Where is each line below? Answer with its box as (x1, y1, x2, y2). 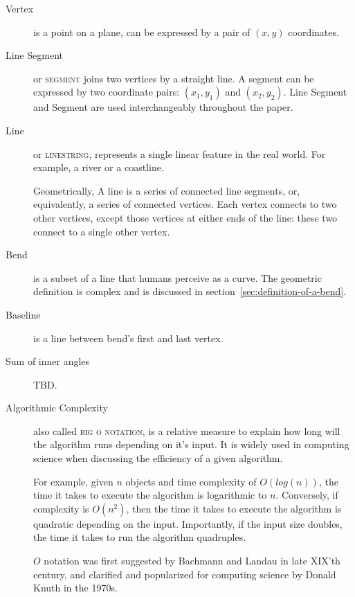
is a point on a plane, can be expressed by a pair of (33, 24, 251, 39)
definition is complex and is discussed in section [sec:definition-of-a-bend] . (33, 284, 347, 298)
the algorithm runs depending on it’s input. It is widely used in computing (33, 437, 349, 452)
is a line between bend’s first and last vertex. (33, 330, 224, 345)
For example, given (33, 474, 113, 488)
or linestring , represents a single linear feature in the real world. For (33, 146, 326, 161)
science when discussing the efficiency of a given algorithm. (33, 451, 283, 465)
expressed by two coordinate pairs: (33, 84, 180, 99)
